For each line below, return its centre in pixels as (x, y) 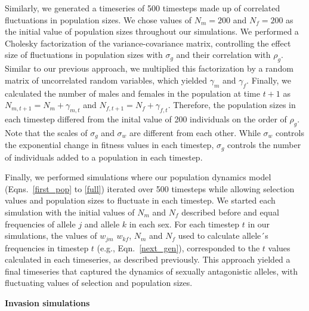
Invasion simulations (47, 303)
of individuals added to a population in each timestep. (104, 157)
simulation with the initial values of (70, 212)
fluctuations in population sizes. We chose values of (98, 19)
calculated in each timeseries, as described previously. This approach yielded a (148, 259)
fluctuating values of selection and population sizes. (99, 283)
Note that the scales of (46, 132)
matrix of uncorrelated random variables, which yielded (106, 80)
